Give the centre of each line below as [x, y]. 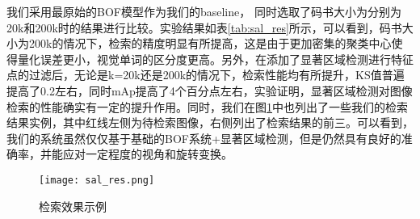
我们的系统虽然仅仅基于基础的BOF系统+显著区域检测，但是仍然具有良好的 [204, 138]
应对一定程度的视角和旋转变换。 [147, 154]
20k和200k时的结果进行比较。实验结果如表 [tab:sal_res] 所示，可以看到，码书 [204, 27]
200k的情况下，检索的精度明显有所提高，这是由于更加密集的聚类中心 [210, 43]
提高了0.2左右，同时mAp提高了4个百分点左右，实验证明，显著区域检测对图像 [210, 90]
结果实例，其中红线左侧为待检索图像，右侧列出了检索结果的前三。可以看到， [210, 122]
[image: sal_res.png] [97, 180]
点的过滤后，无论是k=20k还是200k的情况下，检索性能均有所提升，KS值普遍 [206, 75]
